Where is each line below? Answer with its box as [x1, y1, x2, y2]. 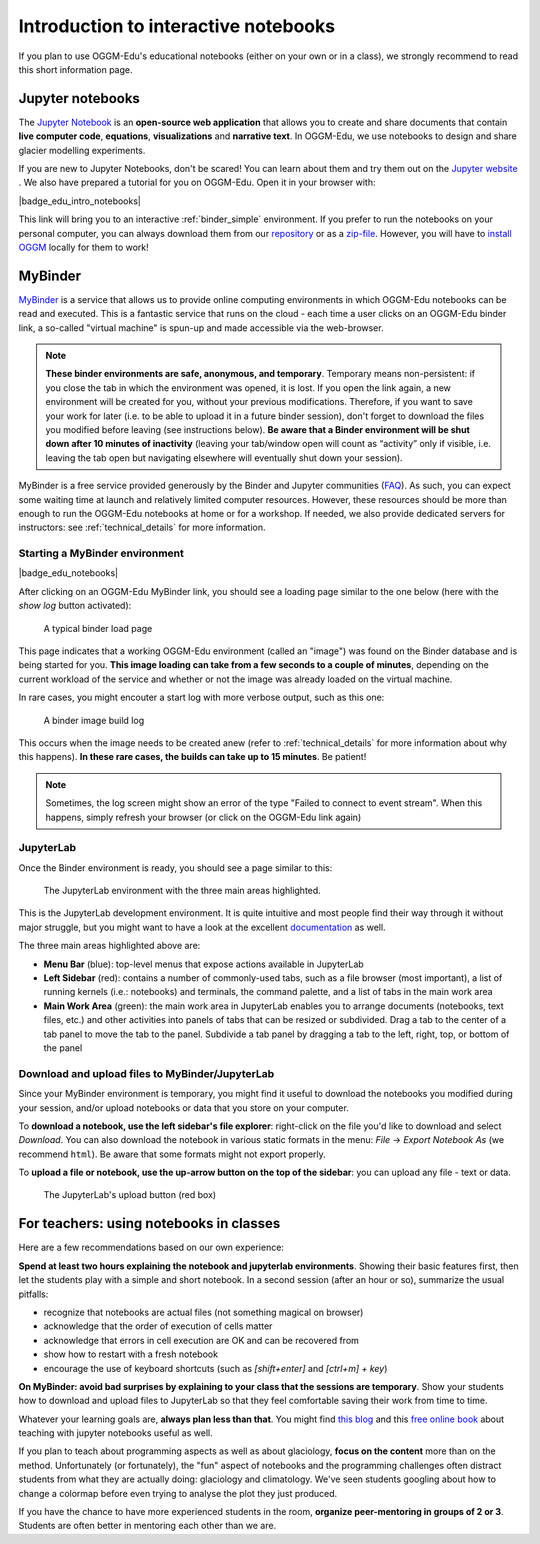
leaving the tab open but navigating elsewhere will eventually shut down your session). [45, 451, 404, 464]
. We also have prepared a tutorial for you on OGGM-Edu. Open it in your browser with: [18, 176, 376, 189]
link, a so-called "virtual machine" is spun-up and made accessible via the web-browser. [18, 321, 384, 334]
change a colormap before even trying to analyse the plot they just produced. [18, 1487, 338, 1499]
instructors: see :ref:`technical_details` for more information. [18, 521, 266, 534]
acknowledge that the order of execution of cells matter [43, 1320, 273, 1332]
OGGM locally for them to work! [18, 241, 149, 253]
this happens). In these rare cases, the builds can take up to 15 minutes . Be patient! [18, 751, 367, 763]
